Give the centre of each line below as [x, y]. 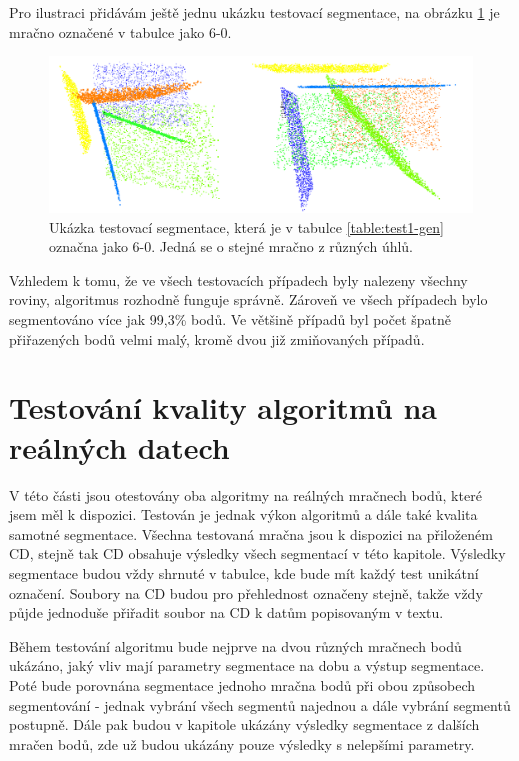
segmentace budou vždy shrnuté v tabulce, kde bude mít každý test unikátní [244, 572]
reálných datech [119, 446]
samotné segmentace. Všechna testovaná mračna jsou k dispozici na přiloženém [251, 533]
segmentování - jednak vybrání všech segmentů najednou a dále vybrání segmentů [260, 704]
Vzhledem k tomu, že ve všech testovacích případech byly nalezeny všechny [238, 279]
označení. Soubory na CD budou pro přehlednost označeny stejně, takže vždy [246, 592]
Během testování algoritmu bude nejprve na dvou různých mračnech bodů [235, 645]
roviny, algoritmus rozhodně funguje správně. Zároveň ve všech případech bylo [248, 299]
